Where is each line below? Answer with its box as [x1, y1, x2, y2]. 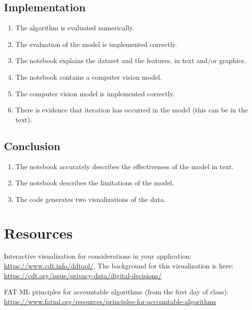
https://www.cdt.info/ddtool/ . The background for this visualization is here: [4, 261, 233, 271]
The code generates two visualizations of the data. [15, 194, 166, 204]
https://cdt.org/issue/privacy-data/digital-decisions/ [4, 270, 162, 280]
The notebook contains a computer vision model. [15, 71, 162, 82]
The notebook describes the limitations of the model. [15, 177, 174, 188]
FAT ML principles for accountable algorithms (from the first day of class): [4, 287, 229, 297]
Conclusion [4, 138, 61, 153]
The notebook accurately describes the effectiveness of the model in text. [15, 161, 234, 171]
